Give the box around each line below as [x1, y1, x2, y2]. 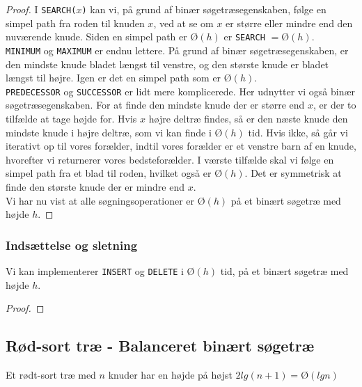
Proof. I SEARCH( [6, 2, 77, 16]
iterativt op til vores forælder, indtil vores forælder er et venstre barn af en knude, [6, 139, 356, 153]
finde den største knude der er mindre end [6, 179, 184, 193]
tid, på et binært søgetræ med [220, 263, 349, 278]
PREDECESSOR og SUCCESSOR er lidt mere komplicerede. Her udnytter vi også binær [6, 84, 356, 98]
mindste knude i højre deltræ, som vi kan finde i [6, 125, 212, 139]
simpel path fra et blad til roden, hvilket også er [6, 166, 212, 180]
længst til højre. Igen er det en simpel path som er [6, 70, 221, 85]
